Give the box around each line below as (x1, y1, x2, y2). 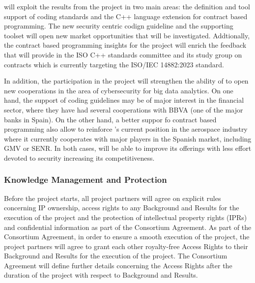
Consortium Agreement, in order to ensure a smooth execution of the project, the (4, 231, 250, 242)
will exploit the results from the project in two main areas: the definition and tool (4, 1, 250, 11)
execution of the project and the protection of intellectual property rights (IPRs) (4, 212, 247, 222)
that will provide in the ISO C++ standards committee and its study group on (4, 49, 242, 59)
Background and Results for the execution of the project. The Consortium (4, 251, 227, 261)
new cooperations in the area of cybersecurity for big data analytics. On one (4, 85, 233, 95)
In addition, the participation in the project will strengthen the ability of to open (4, 76, 249, 86)
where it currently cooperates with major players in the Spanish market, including (4, 133, 252, 143)
